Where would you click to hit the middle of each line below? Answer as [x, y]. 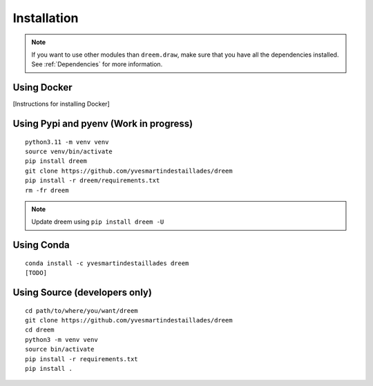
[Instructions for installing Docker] [61, 104]
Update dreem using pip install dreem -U [98, 222]
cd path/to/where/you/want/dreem [82, 310]
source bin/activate [60, 349]
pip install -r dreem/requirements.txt [93, 181]
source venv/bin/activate [69, 152]
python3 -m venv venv [61, 339]
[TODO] [36, 273]
